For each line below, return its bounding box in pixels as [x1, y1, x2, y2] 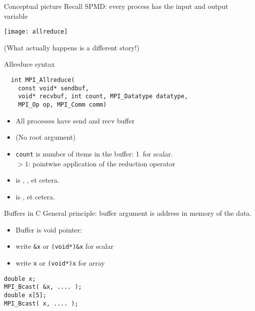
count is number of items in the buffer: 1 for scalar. [15, 148, 173, 158]
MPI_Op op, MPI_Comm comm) [18, 101, 107, 108]
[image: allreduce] [4, 28, 68, 36]
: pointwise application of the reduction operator [28, 158, 175, 168]
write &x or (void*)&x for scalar [15, 241, 114, 251]
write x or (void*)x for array [15, 258, 105, 268]
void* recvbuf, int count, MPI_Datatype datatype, [18, 93, 188, 100]
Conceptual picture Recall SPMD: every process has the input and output [4, 1, 228, 11]
